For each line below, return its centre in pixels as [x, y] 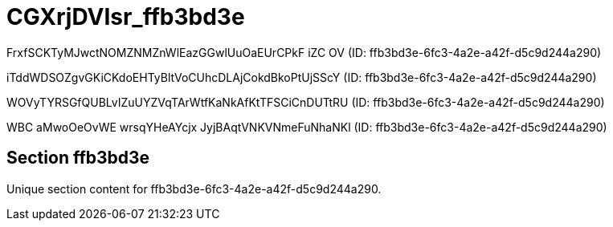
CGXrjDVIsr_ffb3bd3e [126, 17]
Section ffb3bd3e [78, 158]
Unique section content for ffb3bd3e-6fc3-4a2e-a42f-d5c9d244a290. [194, 188]
